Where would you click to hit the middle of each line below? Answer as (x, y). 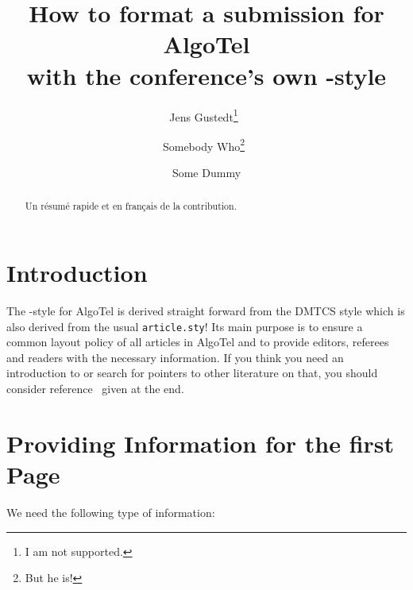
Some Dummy (206, 172)
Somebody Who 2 (204, 145)
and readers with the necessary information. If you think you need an (175, 357)
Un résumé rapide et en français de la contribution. (131, 206)
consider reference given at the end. (95, 389)
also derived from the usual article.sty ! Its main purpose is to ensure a (185, 326)
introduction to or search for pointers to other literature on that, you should (192, 373)
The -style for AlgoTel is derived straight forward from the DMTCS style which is (206, 310)
